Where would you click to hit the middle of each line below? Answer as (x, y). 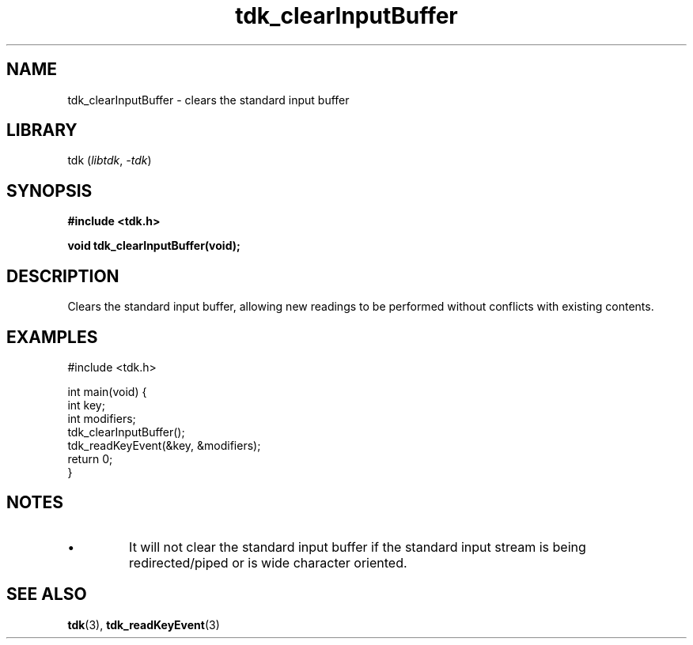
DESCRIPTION (63, 276)
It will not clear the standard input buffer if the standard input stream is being (358, 547)
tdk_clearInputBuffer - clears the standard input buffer (208, 100)
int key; (86, 405)
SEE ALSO (47, 594)
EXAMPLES (52, 337)
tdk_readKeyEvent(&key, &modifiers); (164, 445)
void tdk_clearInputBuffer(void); (154, 246)
